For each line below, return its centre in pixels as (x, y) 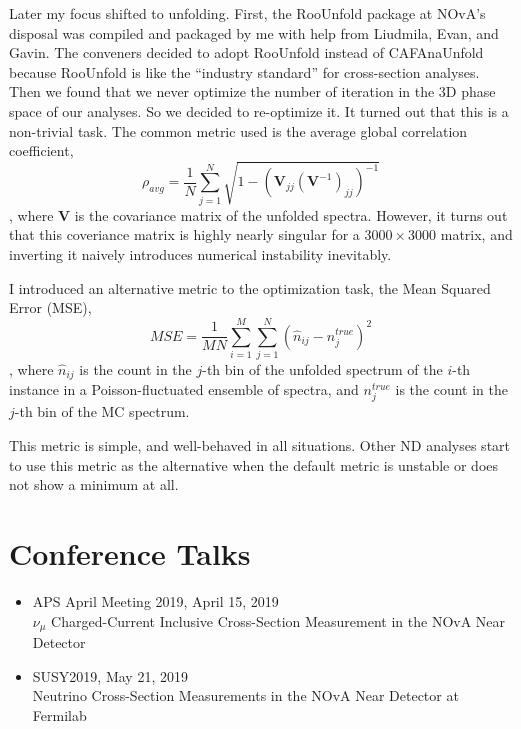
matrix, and (476, 234)
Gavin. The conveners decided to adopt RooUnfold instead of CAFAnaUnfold (246, 52)
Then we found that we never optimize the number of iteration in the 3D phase (252, 91)
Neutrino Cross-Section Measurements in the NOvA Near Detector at (245, 695)
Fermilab (59, 714)
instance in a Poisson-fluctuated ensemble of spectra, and (184, 389)
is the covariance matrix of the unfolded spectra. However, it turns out (291, 214)
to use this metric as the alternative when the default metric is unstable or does (254, 464)
